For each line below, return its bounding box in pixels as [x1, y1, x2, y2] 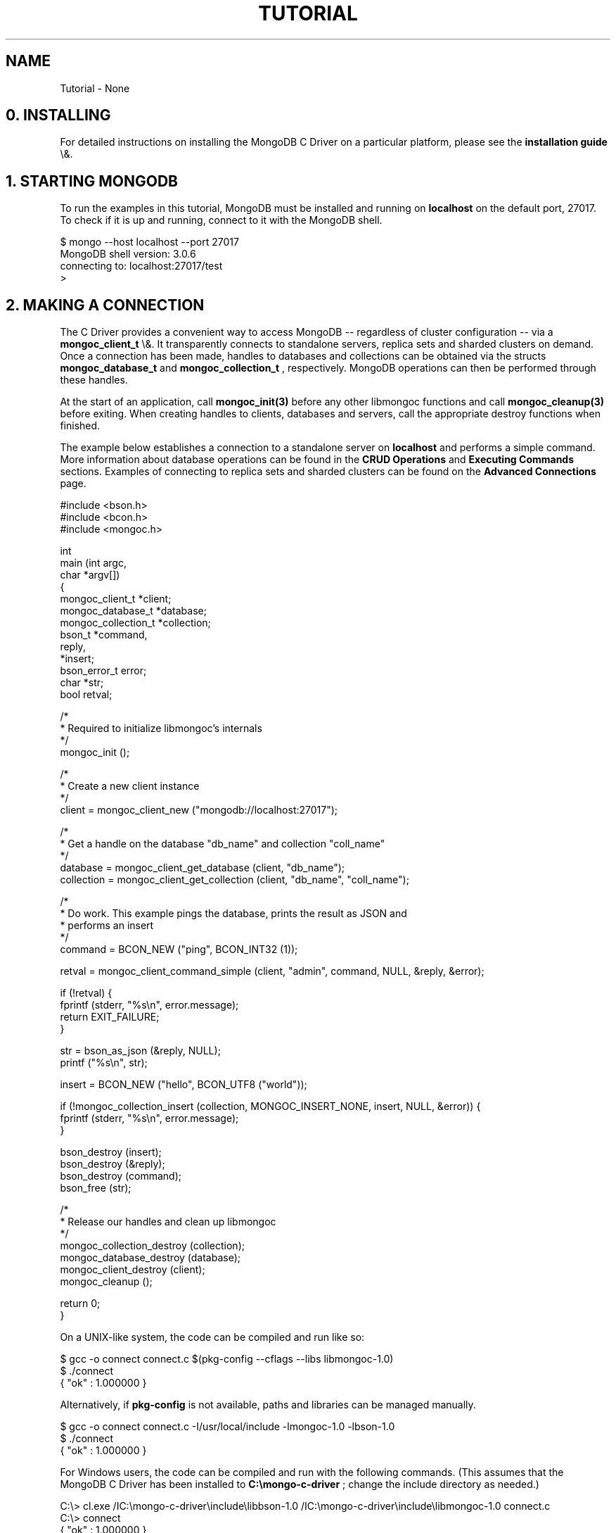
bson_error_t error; [60, 664, 147, 677]
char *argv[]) [60, 569, 120, 581]
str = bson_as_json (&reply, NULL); [60, 1045, 221, 1057]
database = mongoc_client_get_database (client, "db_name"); [60, 862, 345, 874]
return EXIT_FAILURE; [60, 1011, 160, 1023]
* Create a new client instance [60, 780, 200, 793]
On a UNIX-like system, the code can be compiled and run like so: [60, 1331, 365, 1344]
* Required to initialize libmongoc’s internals [60, 722, 262, 735]
